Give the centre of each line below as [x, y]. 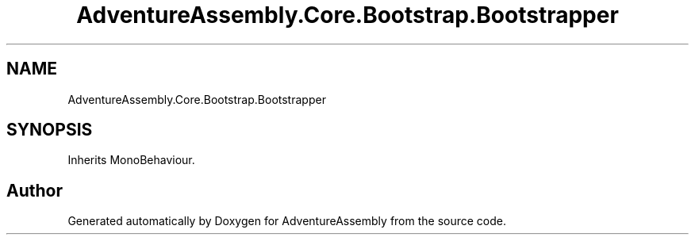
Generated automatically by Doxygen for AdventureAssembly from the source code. [287, 221]
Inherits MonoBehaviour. [131, 160]
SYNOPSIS [50, 130]
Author [35, 190]
